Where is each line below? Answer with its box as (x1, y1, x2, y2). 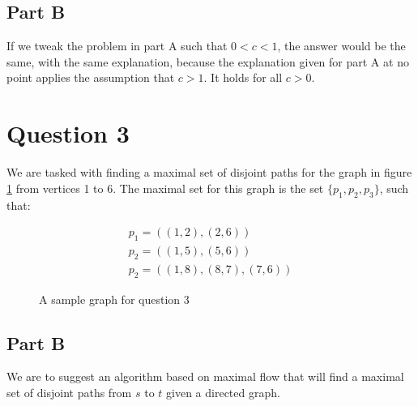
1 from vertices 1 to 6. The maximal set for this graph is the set (6, 179, 324, 196)
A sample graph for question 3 (39, 290, 190, 307)
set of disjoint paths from (6, 383, 132, 400)
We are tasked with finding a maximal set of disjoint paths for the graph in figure (6, 164, 412, 181)
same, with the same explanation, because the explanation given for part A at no (6, 53, 409, 70)
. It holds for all (203, 69, 283, 86)
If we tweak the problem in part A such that (6, 37, 228, 54)
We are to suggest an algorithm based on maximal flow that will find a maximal (6, 368, 404, 385)
